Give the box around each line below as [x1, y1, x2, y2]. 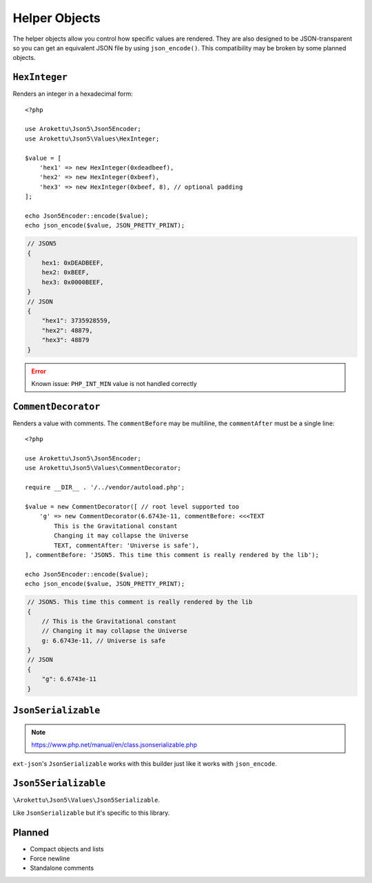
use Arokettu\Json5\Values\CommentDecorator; [25, 464, 182, 472]
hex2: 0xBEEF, [41, 269, 90, 276]
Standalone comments [30, 864, 94, 872]
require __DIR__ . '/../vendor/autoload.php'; [25, 483, 185, 491]
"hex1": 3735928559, [41, 317, 112, 325]
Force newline [30, 855, 70, 862]
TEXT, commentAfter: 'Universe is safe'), [54, 541, 200, 549]
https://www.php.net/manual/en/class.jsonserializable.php [31, 741, 198, 749]
